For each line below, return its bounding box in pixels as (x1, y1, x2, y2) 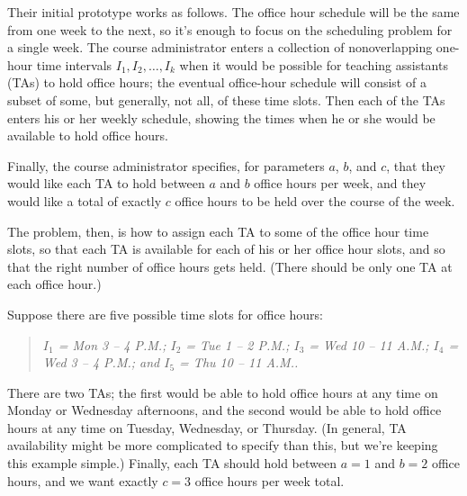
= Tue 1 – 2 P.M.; (185, 335, 290, 354)
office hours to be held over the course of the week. (175, 191, 455, 210)
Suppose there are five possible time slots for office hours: (7, 304, 323, 323)
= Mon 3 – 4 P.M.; (58, 335, 166, 354)
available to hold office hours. (7, 126, 169, 145)
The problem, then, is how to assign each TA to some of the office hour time (7, 221, 429, 240)
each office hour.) (7, 275, 102, 293)
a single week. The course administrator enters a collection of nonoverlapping (7, 38, 433, 57)
